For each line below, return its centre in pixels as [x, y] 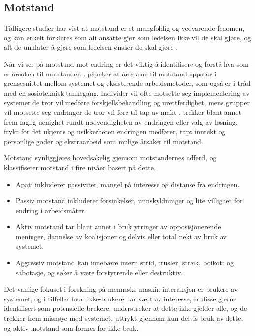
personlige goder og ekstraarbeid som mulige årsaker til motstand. [104, 141]
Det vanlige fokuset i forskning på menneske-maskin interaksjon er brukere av [121, 289]
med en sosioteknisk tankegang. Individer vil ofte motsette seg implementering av [127, 93]
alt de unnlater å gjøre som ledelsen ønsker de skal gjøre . [91, 47]
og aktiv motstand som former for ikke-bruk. [71, 327]
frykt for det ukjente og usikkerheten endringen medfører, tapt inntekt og [115, 131]
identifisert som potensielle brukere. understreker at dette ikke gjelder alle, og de [126, 308]
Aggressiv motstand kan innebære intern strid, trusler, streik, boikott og [125, 263]
